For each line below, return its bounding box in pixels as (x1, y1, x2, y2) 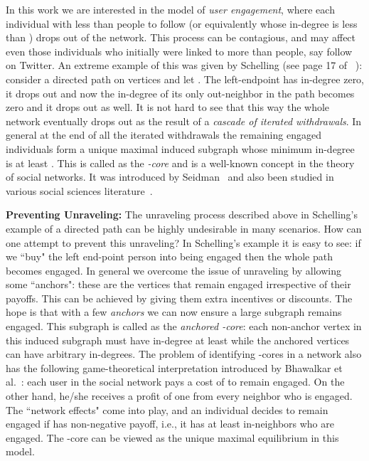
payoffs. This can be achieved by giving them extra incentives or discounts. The (6, 290, 353, 305)
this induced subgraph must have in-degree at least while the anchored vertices (6, 332, 350, 347)
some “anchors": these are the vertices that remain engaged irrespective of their (6, 277, 351, 292)
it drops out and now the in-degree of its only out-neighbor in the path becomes (6, 85, 355, 100)
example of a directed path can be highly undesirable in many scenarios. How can (6, 221, 362, 235)
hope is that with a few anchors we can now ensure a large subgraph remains (6, 304, 342, 319)
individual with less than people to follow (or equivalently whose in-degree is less (6, 16, 358, 31)
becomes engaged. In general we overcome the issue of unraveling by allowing (6, 263, 342, 277)
